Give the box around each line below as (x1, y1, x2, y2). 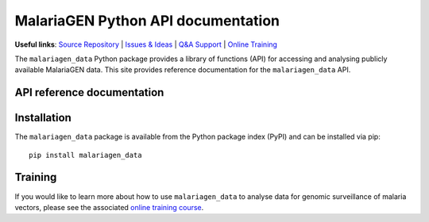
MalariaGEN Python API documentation (14, 12, 280, 29)
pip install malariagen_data (29, 151, 142, 159)
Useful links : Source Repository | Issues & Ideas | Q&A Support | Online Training (14, 40, 278, 49)
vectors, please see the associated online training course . (14, 202, 204, 212)
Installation (14, 111, 71, 124)
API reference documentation (14, 86, 164, 99)
